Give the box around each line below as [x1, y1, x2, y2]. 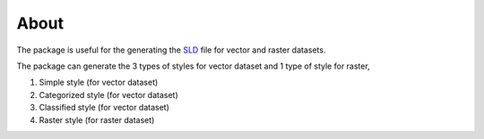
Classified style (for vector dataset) [39, 102, 170, 113]
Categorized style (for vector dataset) [39, 89, 178, 100]
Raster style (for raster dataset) [39, 114, 155, 125]
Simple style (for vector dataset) [39, 77, 159, 88]
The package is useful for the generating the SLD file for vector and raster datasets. [16, 45, 326, 55]
